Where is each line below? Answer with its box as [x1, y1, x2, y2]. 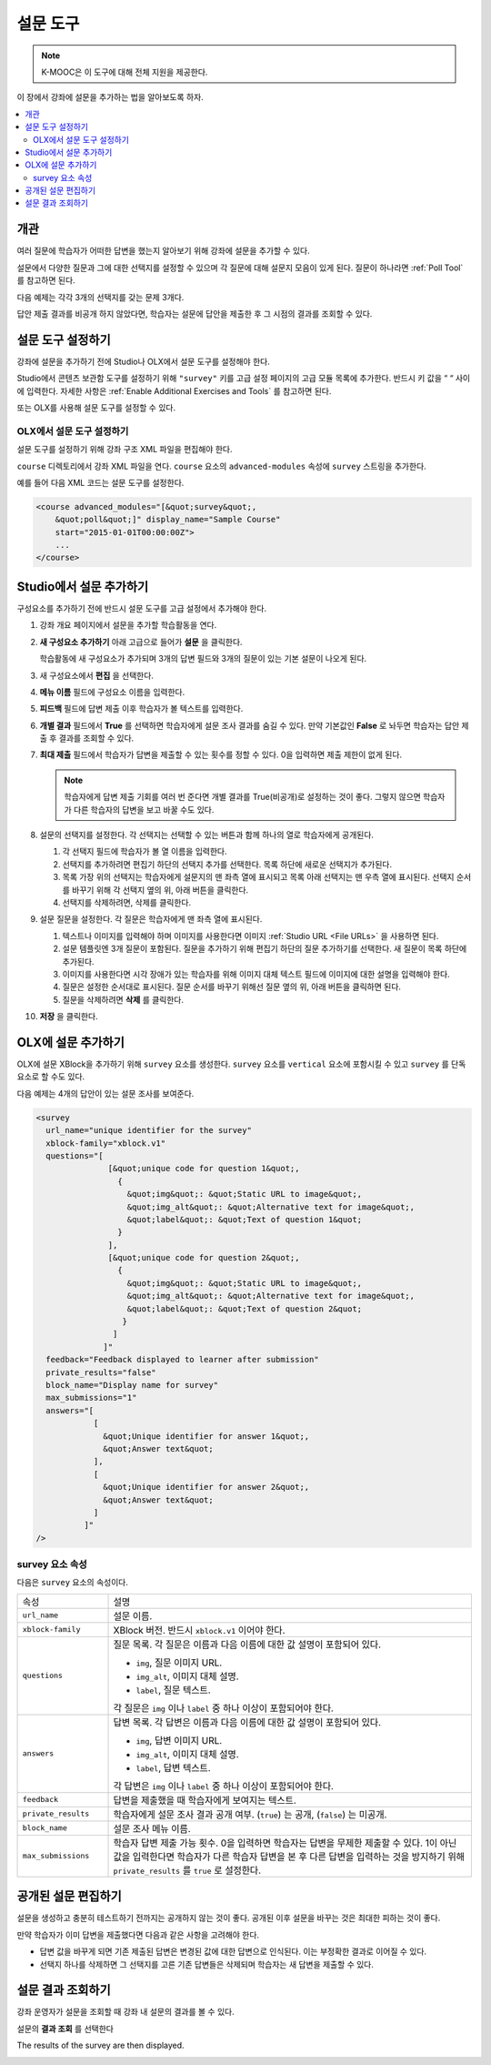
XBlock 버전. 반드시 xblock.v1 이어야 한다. [113, 1624, 286, 1636]
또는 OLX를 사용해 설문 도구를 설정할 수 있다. [16, 402, 176, 413]
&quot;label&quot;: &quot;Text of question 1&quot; [126, 1214, 363, 1224]
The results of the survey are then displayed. [16, 2040, 185, 2051]
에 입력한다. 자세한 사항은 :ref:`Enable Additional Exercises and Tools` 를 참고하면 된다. [16, 385, 332, 396]
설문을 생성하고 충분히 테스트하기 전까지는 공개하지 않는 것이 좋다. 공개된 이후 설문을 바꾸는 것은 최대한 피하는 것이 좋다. [16, 1912, 441, 1924]
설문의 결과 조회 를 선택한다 [16, 2023, 114, 2034]
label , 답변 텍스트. [135, 1761, 211, 1774]
